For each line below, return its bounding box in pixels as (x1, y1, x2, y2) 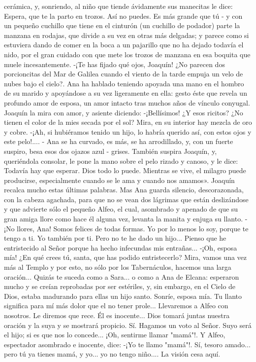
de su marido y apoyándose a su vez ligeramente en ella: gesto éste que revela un (4, 88, 247, 98)
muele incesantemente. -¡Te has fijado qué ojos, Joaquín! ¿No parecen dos (4, 59, 225, 69)
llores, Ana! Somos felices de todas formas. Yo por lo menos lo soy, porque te (17, 223, 249, 233)
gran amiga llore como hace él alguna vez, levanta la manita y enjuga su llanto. (4, 214, 243, 224)
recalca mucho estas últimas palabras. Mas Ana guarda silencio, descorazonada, (4, 184, 244, 195)
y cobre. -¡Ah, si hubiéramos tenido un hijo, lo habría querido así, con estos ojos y (4, 126, 252, 137)
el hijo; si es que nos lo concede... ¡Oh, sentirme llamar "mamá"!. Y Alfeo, (4, 329, 225, 340)
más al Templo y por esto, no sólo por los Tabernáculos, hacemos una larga (4, 262, 231, 272)
